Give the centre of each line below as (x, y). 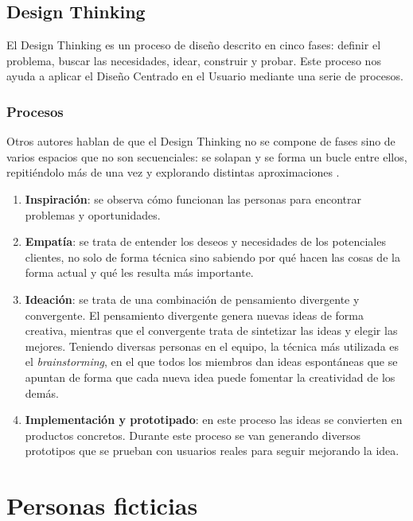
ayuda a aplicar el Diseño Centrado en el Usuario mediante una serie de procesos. (205, 76)
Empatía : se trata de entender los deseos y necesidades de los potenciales (205, 241)
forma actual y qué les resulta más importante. (139, 272)
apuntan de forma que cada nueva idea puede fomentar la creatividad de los (210, 377)
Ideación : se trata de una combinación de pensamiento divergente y (192, 299)
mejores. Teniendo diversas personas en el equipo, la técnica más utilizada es (212, 346)
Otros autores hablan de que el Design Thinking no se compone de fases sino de (201, 141)
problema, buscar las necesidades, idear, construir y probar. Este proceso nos (194, 60)
